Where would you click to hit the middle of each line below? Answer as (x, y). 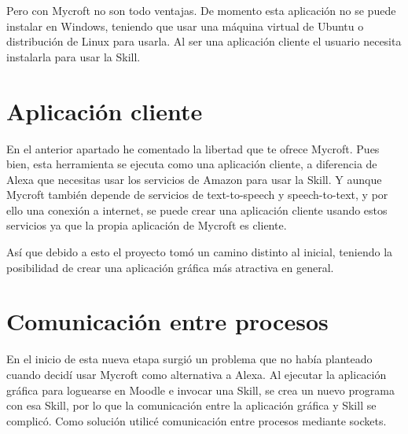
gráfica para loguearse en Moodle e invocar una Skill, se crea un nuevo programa (200, 390)
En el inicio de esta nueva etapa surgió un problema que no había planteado (189, 359)
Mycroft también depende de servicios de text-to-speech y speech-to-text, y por (197, 195)
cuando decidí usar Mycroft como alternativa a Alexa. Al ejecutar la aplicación (197, 374)
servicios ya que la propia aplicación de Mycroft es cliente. (147, 225)
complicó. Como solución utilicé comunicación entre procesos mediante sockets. (197, 420)
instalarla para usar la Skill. (74, 56)
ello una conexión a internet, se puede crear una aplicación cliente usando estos (197, 210)
